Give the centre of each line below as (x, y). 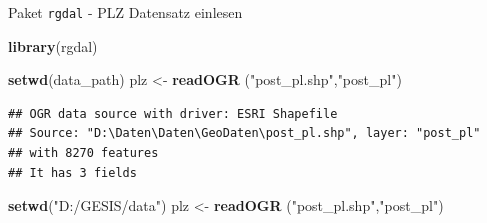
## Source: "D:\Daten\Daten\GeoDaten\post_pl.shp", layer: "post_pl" (244, 133)
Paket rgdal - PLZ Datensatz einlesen (125, 12)
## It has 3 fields (72, 172)
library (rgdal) (53, 45)
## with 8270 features (83, 153)
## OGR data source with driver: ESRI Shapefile (173, 113)
